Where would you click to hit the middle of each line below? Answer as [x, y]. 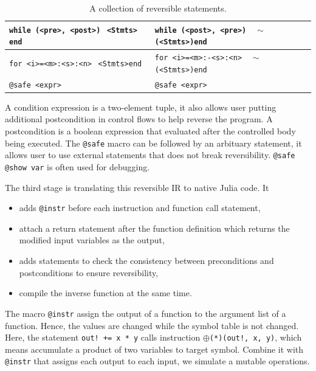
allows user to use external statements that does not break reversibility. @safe [150, 155]
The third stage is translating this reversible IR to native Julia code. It [137, 187]
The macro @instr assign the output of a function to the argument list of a [146, 313]
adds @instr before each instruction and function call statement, [140, 208]
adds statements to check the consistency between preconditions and [146, 261]
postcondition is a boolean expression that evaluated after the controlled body [150, 131]
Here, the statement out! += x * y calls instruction [103, 337]
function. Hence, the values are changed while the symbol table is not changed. [152, 325]
